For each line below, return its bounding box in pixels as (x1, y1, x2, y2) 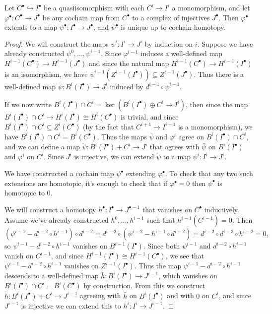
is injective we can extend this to (21, 300, 121, 311)
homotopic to (4, 188, 45, 198)
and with (167, 290, 194, 301)
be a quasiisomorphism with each (44, 2, 144, 12)
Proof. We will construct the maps (4, 38, 109, 49)
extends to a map (4, 22, 58, 32)
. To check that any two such (165, 168, 253, 178)
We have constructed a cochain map (4, 168, 114, 178)
